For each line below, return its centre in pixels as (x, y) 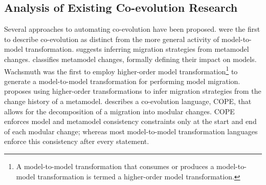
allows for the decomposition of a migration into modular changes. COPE (119, 111)
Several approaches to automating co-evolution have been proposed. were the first (132, 29)
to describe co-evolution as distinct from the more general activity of (112, 39)
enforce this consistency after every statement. (77, 141)
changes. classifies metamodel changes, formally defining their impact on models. (130, 59)
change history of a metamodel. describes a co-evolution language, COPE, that (128, 101)
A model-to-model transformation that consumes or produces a (115, 166)
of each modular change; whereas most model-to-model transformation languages (131, 131)
